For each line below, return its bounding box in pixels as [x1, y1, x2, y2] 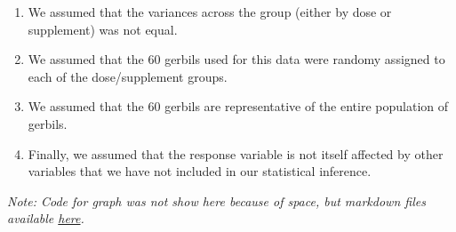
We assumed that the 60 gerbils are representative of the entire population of [28, 97, 449, 116]
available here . [7, 209, 84, 228]
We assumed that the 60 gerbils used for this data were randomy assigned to [28, 50, 445, 68]
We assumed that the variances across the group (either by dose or [28, 3, 392, 20]
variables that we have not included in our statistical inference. [28, 162, 372, 180]
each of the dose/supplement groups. [28, 67, 228, 85]
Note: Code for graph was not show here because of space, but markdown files [7, 191, 426, 210]
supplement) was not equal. [28, 20, 178, 38]
